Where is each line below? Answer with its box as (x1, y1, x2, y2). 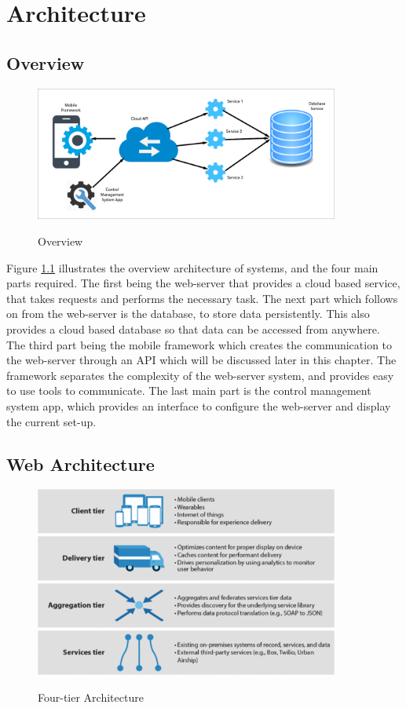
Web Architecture (6, 451, 155, 476)
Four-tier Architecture (38, 688, 144, 705)
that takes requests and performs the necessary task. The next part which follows (6, 290, 398, 306)
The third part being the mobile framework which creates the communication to (6, 336, 393, 352)
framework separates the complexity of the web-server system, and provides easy (6, 367, 394, 383)
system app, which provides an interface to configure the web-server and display (6, 397, 391, 414)
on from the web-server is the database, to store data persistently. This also (6, 305, 370, 322)
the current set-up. (6, 413, 97, 429)
